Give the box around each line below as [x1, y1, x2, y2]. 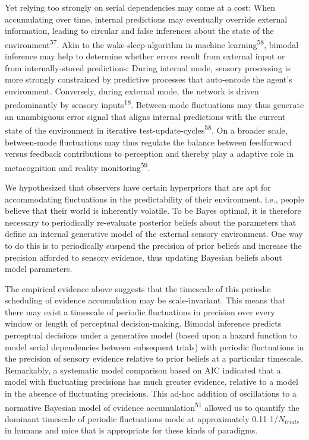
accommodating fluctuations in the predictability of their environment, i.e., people [5, 192, 304, 205]
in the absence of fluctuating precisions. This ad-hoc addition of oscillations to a [5, 387, 297, 400]
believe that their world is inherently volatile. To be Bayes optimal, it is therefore [5, 204, 301, 217]
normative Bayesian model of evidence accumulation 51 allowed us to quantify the [5, 399, 299, 413]
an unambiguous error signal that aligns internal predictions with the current [5, 110, 286, 122]
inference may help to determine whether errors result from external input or [5, 50, 285, 62]
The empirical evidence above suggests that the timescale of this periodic [5, 282, 271, 295]
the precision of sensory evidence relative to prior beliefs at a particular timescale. [5, 352, 303, 365]
